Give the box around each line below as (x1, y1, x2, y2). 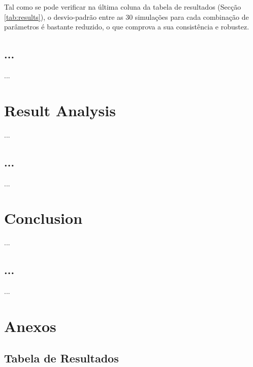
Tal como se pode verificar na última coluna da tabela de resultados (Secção (4, 2, 241, 12)
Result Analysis (4, 99, 116, 120)
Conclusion (4, 208, 83, 228)
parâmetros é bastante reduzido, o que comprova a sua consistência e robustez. (4, 21, 249, 32)
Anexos (4, 315, 56, 336)
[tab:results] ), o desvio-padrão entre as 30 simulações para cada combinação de (4, 11, 249, 22)
